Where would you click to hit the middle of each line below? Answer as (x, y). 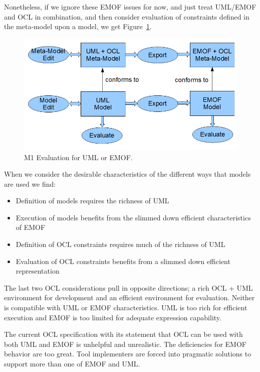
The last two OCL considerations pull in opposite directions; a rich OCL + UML (128, 287)
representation (38, 271)
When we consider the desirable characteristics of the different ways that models (127, 174)
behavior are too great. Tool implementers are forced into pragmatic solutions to (128, 354)
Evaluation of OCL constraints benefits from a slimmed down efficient (123, 261)
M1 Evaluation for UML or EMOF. (78, 157)
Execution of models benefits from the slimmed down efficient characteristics (133, 217)
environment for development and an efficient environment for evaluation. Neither (129, 297)
